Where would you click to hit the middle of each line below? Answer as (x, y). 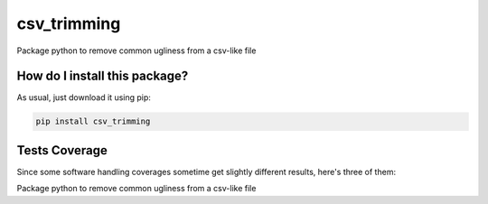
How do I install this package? (103, 76)
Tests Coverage (62, 150)
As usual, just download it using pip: (84, 97)
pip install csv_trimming (93, 121)
